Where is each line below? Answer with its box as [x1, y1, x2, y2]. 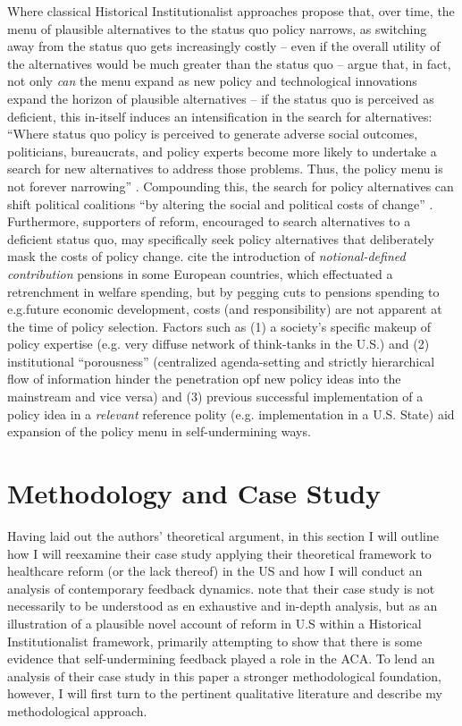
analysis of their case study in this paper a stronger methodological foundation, [7, 666, 441, 685]
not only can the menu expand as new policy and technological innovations [7, 72, 417, 90]
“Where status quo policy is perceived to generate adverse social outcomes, [7, 124, 418, 143]
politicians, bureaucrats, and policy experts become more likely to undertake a [7, 141, 437, 160]
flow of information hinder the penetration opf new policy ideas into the [7, 369, 401, 388]
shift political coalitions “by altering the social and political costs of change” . [7, 194, 433, 213]
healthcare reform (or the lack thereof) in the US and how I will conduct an [7, 561, 423, 580]
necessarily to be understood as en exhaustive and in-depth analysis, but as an [7, 596, 438, 615]
